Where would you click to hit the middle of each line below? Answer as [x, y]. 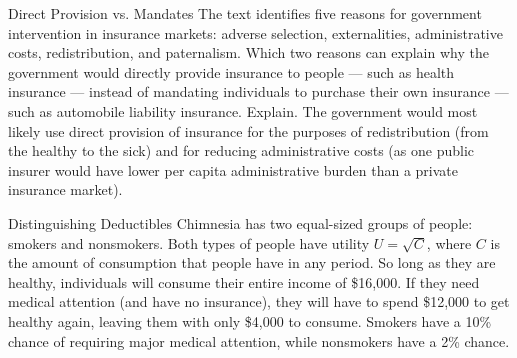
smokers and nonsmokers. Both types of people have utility [189, 242]
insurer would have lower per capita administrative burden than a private [233, 169]
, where [449, 242]
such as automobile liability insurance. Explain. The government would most [243, 110]
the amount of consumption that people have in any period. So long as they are [252, 262]
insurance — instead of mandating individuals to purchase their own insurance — [258, 91]
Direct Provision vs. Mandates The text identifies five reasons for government [245, 13]
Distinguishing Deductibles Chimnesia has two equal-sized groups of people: [240, 222]
